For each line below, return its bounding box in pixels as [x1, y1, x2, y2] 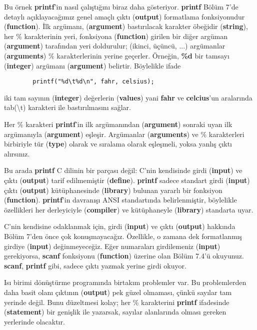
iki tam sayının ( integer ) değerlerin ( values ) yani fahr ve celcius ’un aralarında [4, 92, 252, 102]
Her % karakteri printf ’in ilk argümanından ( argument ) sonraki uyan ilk [4, 119, 232, 129]
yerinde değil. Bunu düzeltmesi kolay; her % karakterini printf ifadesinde [4, 296, 229, 307]
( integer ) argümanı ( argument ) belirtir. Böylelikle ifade [4, 60, 181, 70]
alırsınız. [4, 148, 30, 158]
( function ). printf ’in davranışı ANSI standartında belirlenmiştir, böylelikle [4, 194, 237, 205]
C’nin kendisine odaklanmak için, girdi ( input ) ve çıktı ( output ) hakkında [4, 221, 235, 231]
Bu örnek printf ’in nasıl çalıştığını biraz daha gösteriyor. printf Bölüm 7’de [4, 1, 238, 11]
